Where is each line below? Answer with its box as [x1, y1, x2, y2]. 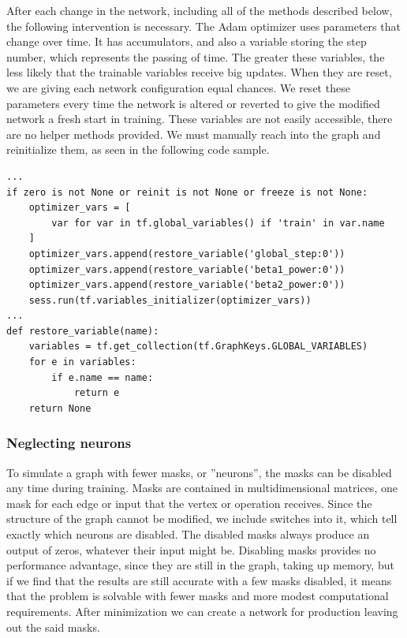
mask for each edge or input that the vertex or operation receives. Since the [6, 494, 372, 511]
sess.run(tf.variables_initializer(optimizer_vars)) [28, 294, 312, 306]
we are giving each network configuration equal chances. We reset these [6, 79, 350, 95]
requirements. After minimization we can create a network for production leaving [6, 603, 398, 619]
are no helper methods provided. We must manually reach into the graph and [6, 125, 381, 142]
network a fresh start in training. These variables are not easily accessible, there [6, 110, 393, 127]
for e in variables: [28, 356, 136, 368]
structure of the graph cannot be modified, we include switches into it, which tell [6, 510, 398, 527]
